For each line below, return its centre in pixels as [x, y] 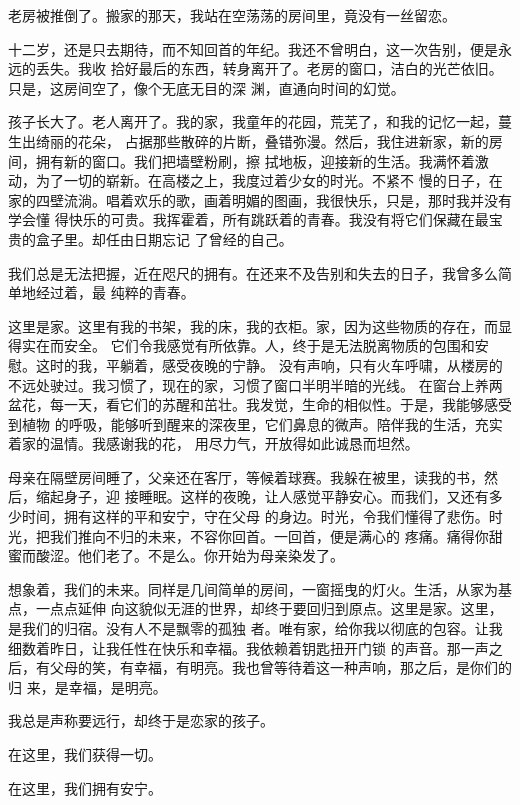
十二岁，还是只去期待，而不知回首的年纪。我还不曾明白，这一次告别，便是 [253, 48]
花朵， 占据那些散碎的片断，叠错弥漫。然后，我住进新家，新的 [283, 140]
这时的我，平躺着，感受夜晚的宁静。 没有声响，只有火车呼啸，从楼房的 [269, 364]
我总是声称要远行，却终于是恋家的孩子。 [141, 720]
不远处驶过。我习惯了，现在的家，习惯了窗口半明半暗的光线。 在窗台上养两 [255, 384]
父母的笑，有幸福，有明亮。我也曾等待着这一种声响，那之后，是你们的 [280, 667]
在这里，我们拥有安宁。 [85, 787]
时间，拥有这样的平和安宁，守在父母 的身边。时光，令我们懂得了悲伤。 [255, 516]
